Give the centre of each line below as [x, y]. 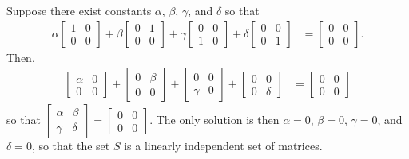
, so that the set [71, 146]
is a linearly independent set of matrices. [223, 146]
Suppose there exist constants [79, 10]
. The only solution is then [214, 120]
